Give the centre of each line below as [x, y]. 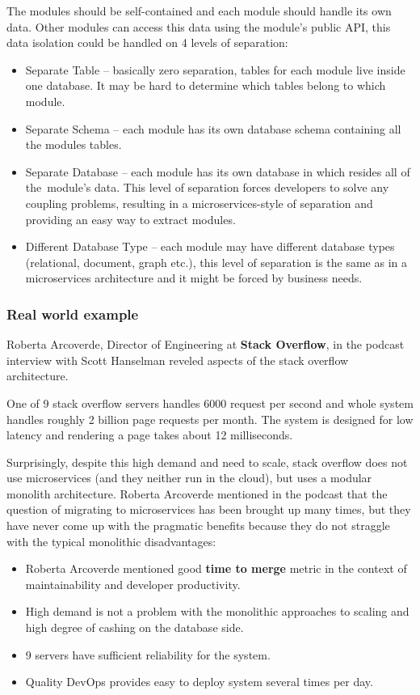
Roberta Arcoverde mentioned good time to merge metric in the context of [216, 568]
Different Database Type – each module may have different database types [210, 246]
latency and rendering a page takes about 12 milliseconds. [150, 435]
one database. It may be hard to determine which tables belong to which [206, 85]
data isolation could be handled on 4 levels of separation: [147, 42]
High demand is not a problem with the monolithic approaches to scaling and [217, 611]
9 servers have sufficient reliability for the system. [148, 654]
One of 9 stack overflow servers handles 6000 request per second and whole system [210, 403]
